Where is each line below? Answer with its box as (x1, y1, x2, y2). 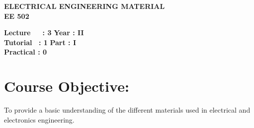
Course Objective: (4, 76, 129, 96)
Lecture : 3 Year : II (4, 27, 84, 38)
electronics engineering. (4, 114, 75, 125)
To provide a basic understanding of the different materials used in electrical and (4, 105, 251, 115)
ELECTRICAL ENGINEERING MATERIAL (4, 1, 165, 11)
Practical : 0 (4, 47, 47, 57)
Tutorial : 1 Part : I (4, 37, 77, 47)
